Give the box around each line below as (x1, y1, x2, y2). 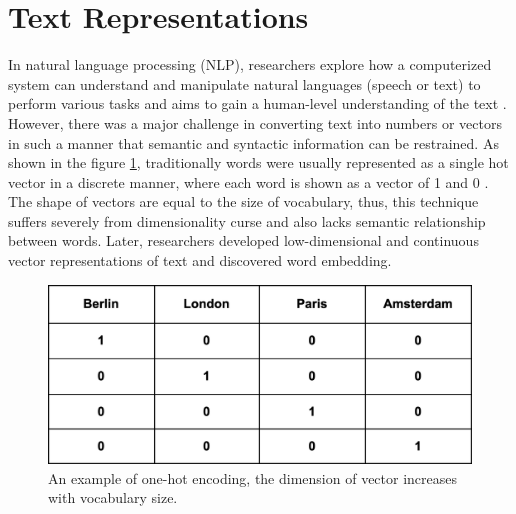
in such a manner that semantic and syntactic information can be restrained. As (8, 132, 499, 153)
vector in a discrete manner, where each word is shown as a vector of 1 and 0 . (8, 171, 489, 192)
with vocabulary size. (48, 487, 178, 508)
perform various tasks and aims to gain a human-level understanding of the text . (8, 93, 507, 114)
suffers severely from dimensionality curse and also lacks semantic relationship (8, 210, 486, 231)
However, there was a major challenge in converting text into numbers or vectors (8, 112, 502, 133)
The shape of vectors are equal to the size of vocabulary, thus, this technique (8, 191, 479, 212)
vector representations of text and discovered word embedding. (8, 250, 392, 271)
